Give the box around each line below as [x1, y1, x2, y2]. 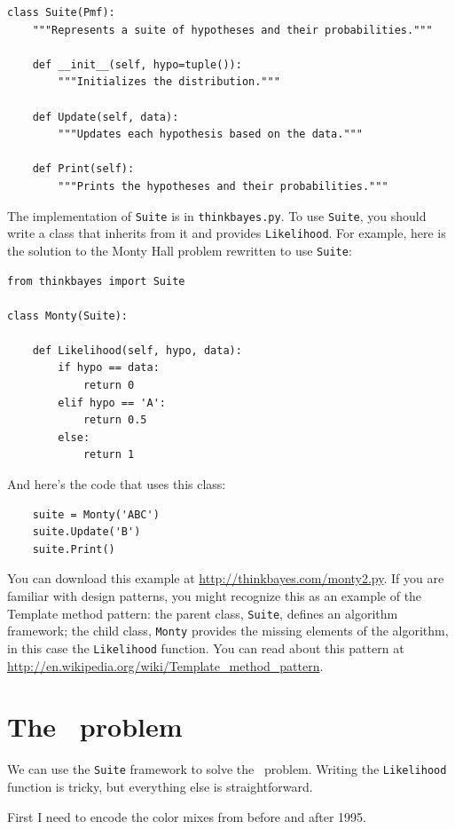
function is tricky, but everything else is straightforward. [7, 777, 313, 795]
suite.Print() [32, 542, 115, 556]
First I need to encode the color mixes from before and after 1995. [7, 807, 366, 825]
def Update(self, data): [32, 110, 179, 123]
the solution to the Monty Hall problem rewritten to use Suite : [7, 241, 352, 259]
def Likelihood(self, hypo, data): [32, 343, 242, 357]
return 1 [82, 448, 135, 462]
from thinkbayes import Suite [7, 274, 185, 288]
